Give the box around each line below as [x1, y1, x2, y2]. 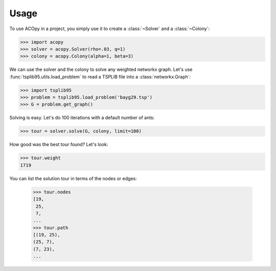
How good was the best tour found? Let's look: [9, 141, 108, 147]
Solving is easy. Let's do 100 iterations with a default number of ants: [9, 115, 155, 121]
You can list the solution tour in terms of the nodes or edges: [9, 175, 137, 181]
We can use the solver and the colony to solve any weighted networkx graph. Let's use [9, 66, 193, 72]
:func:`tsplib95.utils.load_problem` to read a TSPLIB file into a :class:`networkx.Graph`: [9, 73, 191, 80]
